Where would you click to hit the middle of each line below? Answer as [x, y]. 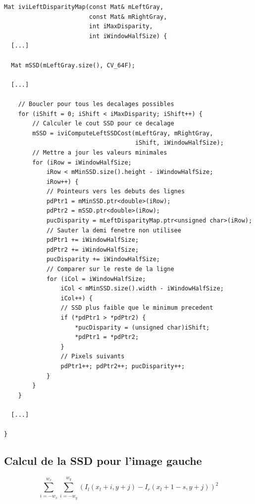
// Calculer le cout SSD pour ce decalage [103, 124]
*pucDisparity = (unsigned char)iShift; [142, 327]
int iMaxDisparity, [121, 27]
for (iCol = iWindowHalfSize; [96, 279]
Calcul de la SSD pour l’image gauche [103, 461]
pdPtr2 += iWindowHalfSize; [93, 250]
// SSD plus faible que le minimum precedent [137, 308]
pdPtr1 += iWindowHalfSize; [93, 240]
